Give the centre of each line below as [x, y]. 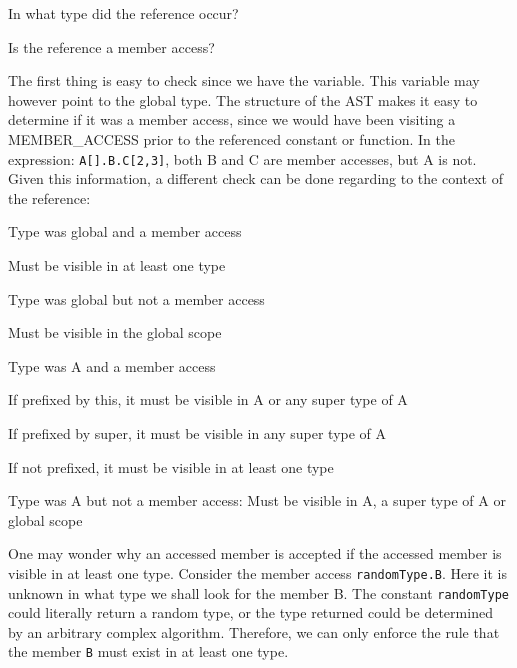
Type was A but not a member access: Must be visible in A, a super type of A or [257, 500]
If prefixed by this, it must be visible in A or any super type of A [208, 399]
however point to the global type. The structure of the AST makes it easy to [243, 99]
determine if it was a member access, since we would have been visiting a [232, 119]
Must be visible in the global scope [115, 332]
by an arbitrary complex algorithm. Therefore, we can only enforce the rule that [254, 631]
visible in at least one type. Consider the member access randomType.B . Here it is [258, 572]
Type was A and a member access [112, 365]
